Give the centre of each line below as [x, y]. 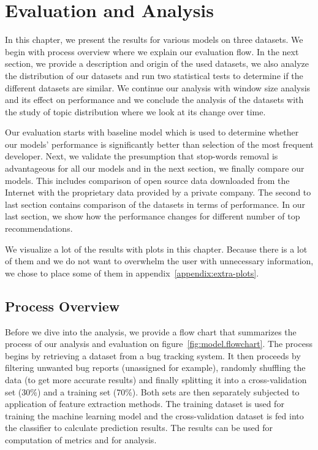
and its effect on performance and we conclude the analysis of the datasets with [154, 100]
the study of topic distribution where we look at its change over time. [135, 111]
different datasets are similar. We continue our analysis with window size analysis [158, 87]
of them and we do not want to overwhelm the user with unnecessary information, [159, 261]
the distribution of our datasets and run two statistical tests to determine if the [154, 75]
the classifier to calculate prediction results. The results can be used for [139, 428]
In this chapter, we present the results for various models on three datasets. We [154, 40]
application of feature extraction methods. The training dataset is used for [145, 404]
